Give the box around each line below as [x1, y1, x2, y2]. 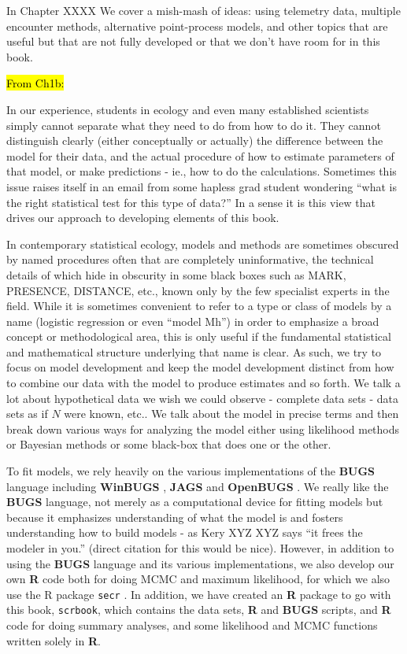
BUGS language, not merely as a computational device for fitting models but [6, 493, 383, 510]
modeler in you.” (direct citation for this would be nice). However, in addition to [6, 540, 394, 556]
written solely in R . [6, 632, 101, 648]
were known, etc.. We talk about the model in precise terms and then [64, 405, 399, 422]
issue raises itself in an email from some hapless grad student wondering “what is [6, 178, 397, 194]
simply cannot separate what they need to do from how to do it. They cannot [6, 116, 381, 133]
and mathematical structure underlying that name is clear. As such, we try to [6, 343, 382, 360]
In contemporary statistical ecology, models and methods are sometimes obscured [6, 235, 399, 252]
